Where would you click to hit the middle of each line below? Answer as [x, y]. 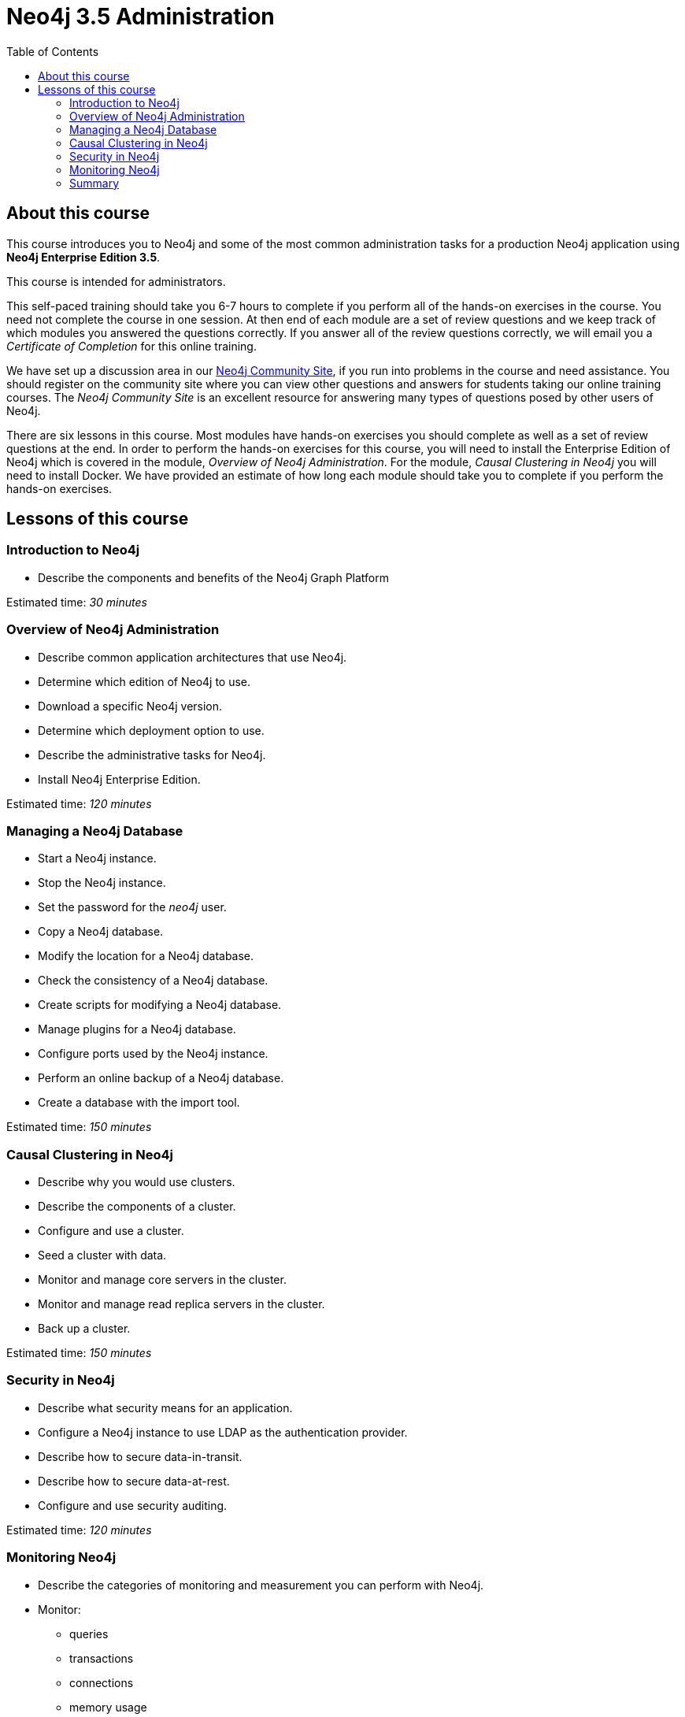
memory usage [108, 1707]
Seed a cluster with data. [102, 1255]
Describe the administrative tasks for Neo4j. [152, 755]
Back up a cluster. [84, 1329]
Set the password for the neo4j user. [132, 907]
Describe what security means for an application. [165, 1407]
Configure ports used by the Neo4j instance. [153, 1054]
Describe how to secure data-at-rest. [134, 1481]
